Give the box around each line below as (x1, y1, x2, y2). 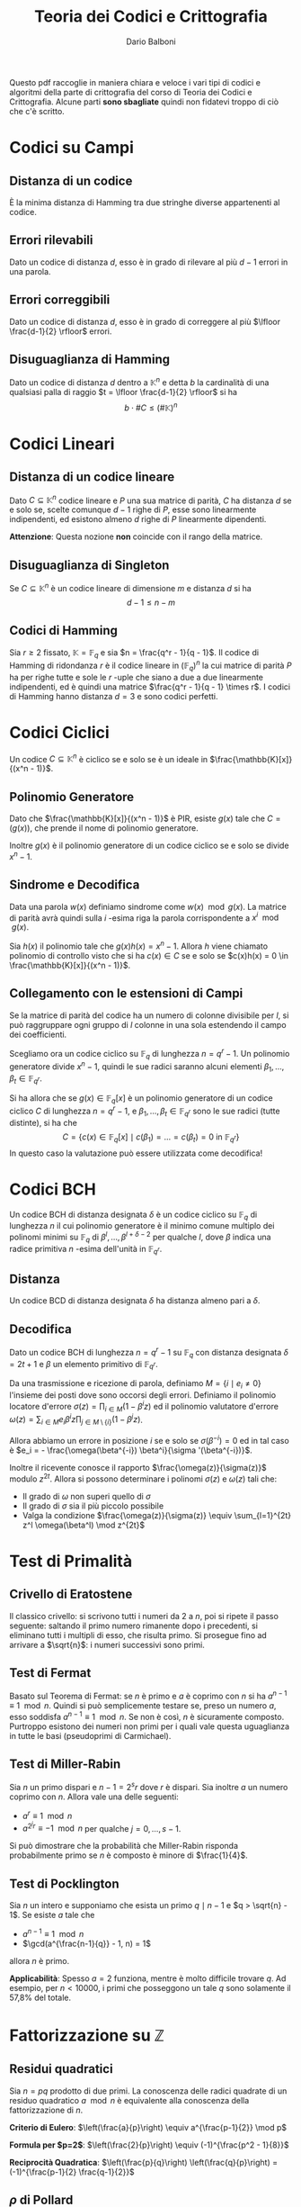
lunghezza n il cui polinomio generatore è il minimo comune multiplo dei (9, 1221, 275, 1231)
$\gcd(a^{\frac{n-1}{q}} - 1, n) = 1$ (22, 1938, 151, 1949)
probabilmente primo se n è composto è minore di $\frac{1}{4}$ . (9, 1850, 249, 1860)
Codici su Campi (9, 138, 135, 158)
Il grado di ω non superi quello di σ (22, 1491, 151, 1501)
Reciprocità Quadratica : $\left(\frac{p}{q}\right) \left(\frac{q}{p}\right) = (9, 2157, 279, 2167)
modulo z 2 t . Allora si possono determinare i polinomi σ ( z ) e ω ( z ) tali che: (9, 1472, 277, 1484)
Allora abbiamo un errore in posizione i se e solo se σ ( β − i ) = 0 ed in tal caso (9, 1434, 289, 1446)
